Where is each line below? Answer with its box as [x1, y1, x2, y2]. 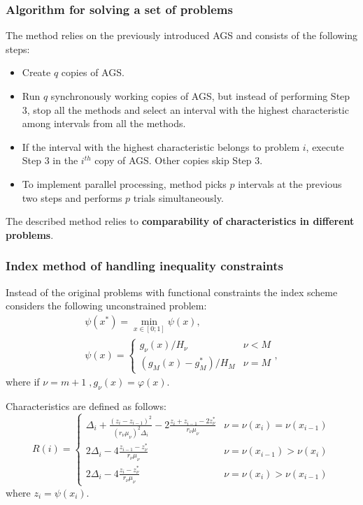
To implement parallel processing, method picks [22, 176, 227, 191]
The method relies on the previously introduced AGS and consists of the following [6, 28, 358, 43]
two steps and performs [22, 190, 122, 205]
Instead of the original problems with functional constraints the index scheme [6, 284, 338, 299]
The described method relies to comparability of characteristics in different [6, 214, 355, 228]
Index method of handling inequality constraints [6, 257, 284, 275]
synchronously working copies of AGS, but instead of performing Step [50, 89, 350, 103]
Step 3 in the [22, 153, 78, 168]
